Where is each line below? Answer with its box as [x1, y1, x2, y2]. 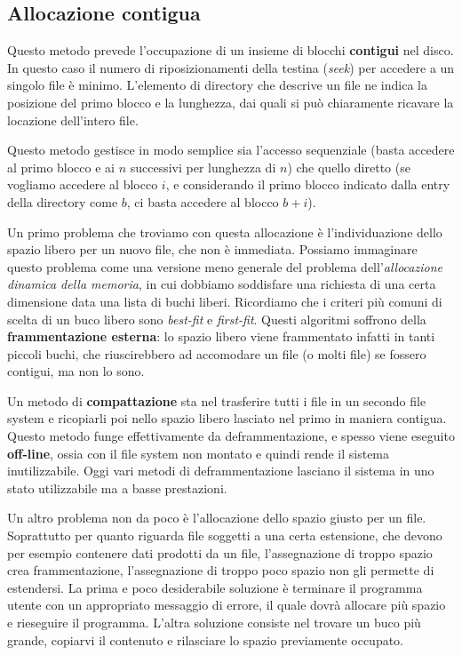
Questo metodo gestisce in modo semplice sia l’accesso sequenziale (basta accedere [7, 140, 455, 159]
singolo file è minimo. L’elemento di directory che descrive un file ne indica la [7, 76, 427, 94]
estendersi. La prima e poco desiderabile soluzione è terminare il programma [7, 578, 423, 596]
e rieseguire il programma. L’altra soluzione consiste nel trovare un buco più [7, 613, 421, 632]
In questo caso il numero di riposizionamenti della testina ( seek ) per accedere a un [7, 58, 455, 76]
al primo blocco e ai [7, 157, 115, 176]
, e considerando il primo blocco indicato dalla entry [165, 175, 450, 194]
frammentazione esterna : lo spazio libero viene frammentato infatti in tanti [7, 327, 435, 346]
